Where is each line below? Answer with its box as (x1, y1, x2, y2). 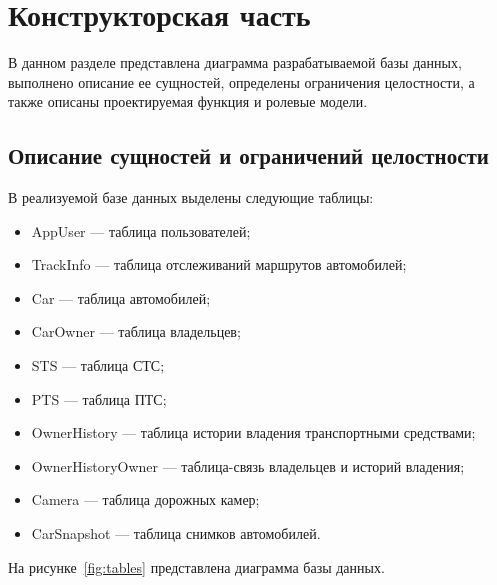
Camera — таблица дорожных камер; (31, 489, 260, 510)
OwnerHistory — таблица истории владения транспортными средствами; (31, 422, 476, 443)
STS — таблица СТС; (31, 355, 165, 376)
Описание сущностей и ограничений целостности (8, 140, 489, 171)
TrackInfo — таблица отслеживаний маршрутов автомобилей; (31, 254, 407, 275)
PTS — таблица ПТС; (31, 388, 167, 409)
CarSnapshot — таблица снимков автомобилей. (31, 523, 321, 544)
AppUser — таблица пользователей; (31, 220, 251, 241)
